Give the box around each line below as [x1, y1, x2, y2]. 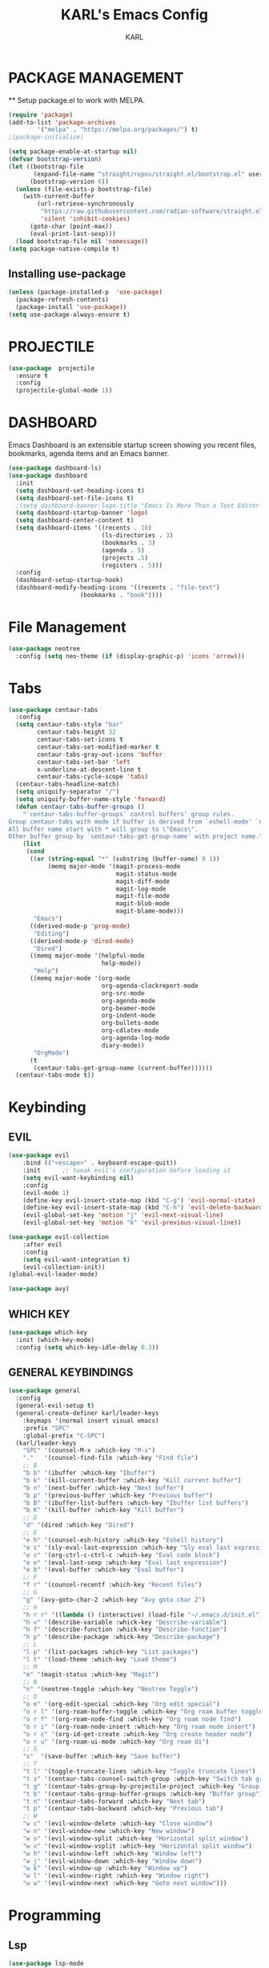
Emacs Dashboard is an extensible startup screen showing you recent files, [8, 440, 257, 450]
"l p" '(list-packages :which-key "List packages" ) [22, 1648, 199, 1656]
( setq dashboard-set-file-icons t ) [15, 494, 134, 502]
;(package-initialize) [8, 133, 84, 141]
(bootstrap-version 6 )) [29, 177, 110, 185]
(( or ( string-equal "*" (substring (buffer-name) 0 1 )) [29, 855, 220, 863]
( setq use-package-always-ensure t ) [8, 311, 130, 319]
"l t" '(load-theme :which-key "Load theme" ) [22, 1655, 178, 1663]
